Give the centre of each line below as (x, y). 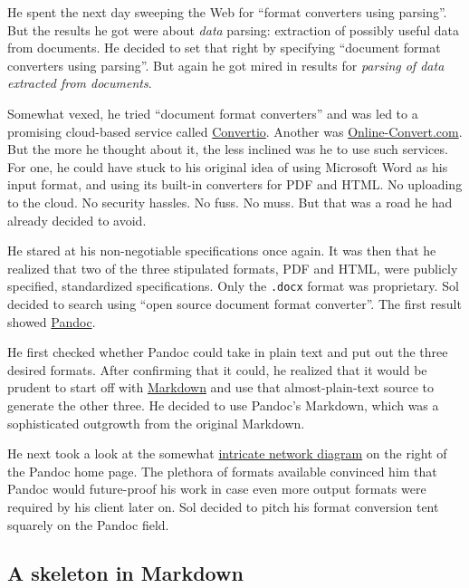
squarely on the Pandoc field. (88, 524)
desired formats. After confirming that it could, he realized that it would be (217, 369)
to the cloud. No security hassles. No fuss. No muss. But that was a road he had (230, 202)
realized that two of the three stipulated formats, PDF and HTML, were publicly (233, 268)
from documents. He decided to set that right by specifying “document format (224, 48)
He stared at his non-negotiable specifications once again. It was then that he (222, 251)
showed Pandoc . (52, 321)
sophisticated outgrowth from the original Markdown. (156, 423)
